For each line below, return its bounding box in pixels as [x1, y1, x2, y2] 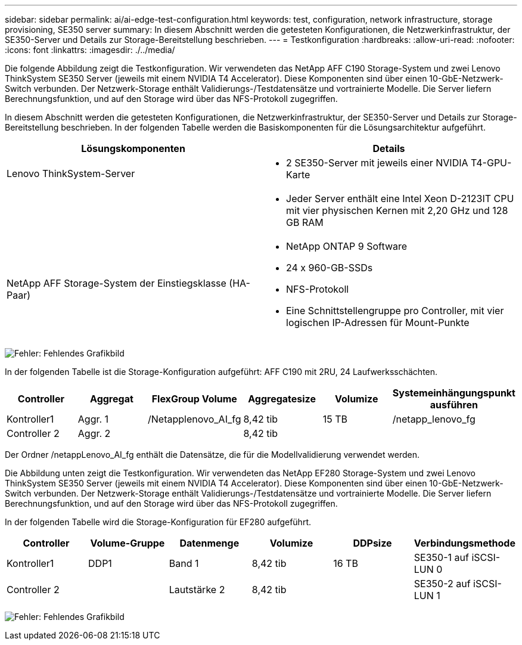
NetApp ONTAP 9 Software [286, 240, 408, 252]
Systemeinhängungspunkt [392, 387, 515, 399]
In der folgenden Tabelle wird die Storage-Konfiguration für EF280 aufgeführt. [5, 517, 311, 527]
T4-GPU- [471, 157, 512, 169]
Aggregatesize [248, 393, 316, 405]
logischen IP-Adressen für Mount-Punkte [286, 317, 470, 328]
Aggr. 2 [77, 427, 111, 439]
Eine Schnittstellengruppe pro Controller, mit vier [286, 305, 504, 317]
